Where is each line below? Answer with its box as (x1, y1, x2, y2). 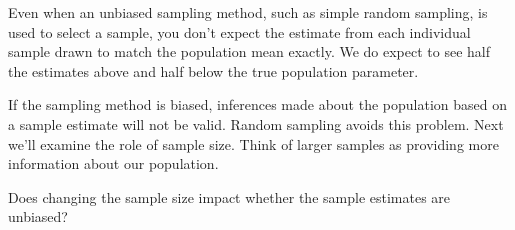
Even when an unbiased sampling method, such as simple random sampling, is (8, 2, 488, 22)
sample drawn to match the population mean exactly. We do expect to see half (8, 41, 491, 62)
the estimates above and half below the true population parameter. (8, 60, 419, 81)
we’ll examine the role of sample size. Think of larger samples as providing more (8, 133, 499, 154)
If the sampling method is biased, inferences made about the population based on (8, 94, 507, 115)
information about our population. (8, 153, 219, 174)
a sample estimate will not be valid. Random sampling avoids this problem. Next (8, 113, 504, 134)
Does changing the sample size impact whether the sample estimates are (8, 186, 451, 207)
